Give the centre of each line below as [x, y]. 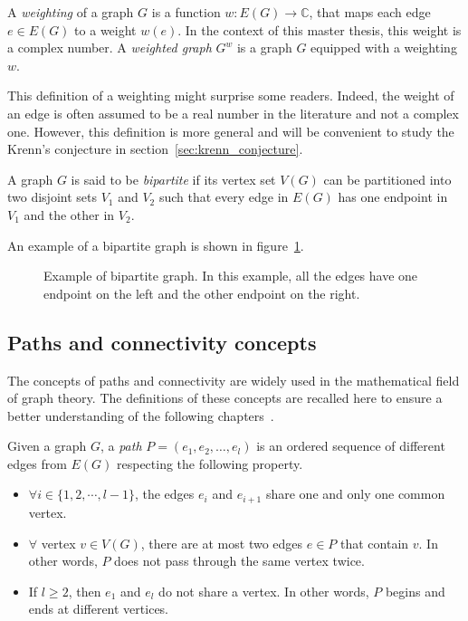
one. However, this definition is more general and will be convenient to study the [231, 131]
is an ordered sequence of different [351, 446]
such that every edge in [224, 197]
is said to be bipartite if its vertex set [173, 179]
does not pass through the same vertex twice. [239, 561]
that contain [375, 543]
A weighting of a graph [71, 12]
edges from [37, 463]
